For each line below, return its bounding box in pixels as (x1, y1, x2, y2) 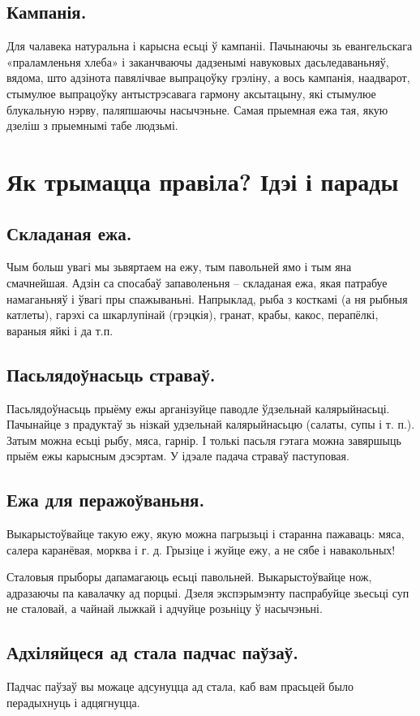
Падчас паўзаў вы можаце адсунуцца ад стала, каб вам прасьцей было (6, 678, 354, 695)
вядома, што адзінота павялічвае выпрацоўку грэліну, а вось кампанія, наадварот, (6, 69, 410, 86)
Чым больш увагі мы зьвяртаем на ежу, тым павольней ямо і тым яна (6, 258, 352, 275)
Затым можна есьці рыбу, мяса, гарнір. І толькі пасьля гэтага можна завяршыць (6, 431, 401, 448)
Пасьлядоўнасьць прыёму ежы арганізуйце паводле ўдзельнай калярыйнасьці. (6, 399, 390, 416)
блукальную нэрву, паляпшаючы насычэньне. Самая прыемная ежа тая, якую (6, 101, 388, 118)
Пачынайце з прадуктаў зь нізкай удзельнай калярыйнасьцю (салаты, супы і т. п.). (6, 416, 415, 433)
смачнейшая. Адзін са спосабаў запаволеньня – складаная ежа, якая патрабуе (6, 274, 388, 291)
